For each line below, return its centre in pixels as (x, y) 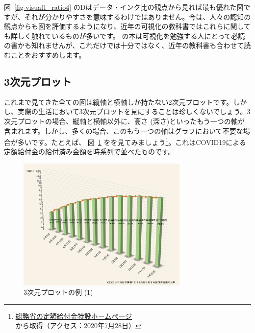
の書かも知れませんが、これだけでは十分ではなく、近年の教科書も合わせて (124, 45)
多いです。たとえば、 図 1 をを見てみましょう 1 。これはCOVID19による (132, 141)
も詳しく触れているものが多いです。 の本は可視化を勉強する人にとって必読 (125, 36)
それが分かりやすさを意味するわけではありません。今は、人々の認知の (138, 16)
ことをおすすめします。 (48, 55)
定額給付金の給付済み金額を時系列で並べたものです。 (89, 152)
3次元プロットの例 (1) (58, 292)
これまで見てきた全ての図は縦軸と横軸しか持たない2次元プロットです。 (119, 102)
